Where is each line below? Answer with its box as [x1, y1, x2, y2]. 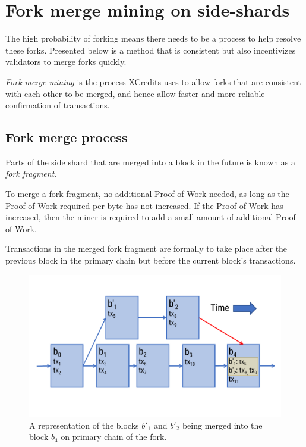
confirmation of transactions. [5, 99, 110, 111]
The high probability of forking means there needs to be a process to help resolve [5, 32, 301, 45]
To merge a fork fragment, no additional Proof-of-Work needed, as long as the [5, 187, 289, 200]
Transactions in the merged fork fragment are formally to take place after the [5, 242, 288, 255]
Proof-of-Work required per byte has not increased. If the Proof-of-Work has [5, 199, 283, 211]
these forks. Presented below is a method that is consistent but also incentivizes [5, 43, 296, 56]
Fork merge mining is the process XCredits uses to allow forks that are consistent [5, 75, 302, 87]
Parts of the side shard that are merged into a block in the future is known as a [5, 155, 296, 168]
